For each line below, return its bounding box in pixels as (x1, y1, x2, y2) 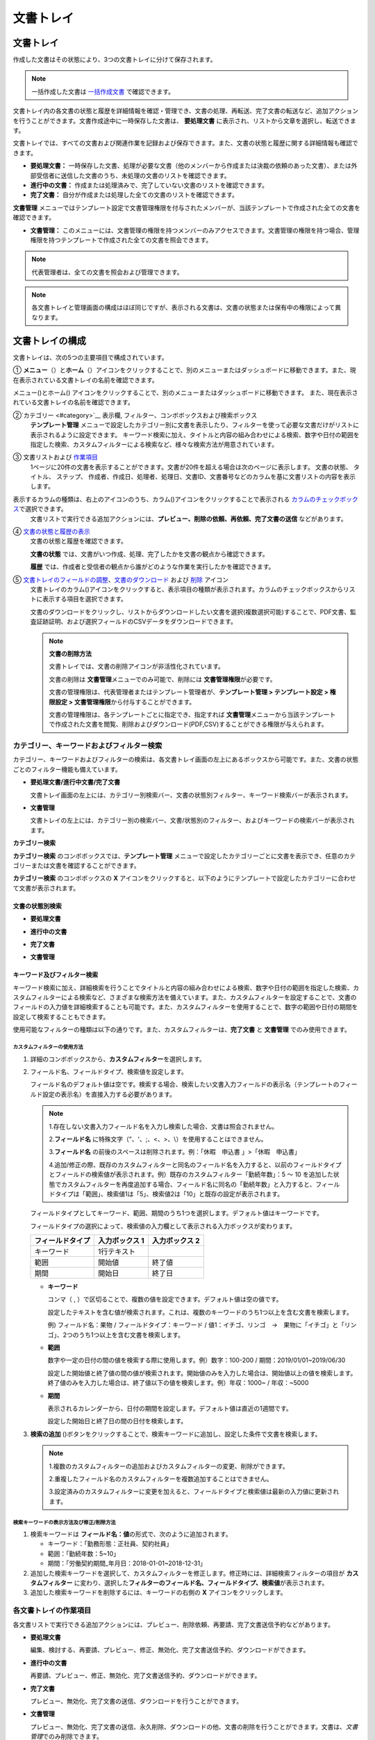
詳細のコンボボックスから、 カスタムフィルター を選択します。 (30, 1054, 206, 1063)
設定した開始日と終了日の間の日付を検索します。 (47, 1417, 187, 1425)
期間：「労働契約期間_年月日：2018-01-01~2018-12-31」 (47, 1559, 206, 1567)
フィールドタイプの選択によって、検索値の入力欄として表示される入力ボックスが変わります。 (30, 1221, 297, 1230)
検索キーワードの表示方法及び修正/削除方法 (12, 1519, 116, 1526)
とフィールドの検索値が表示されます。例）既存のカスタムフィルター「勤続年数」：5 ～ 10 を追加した (49, 1170, 333, 1179)
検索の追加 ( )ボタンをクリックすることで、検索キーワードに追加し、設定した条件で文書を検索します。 (30, 1430, 322, 1438)
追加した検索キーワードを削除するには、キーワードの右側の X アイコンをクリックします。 (30, 1588, 287, 1597)
